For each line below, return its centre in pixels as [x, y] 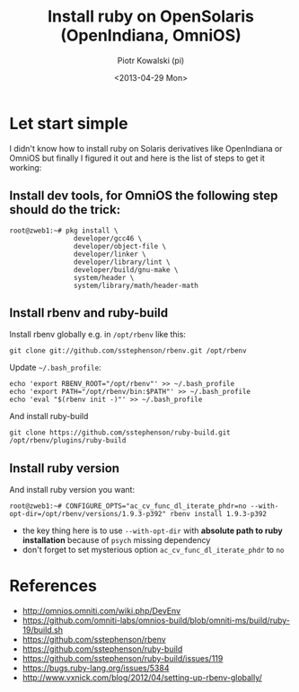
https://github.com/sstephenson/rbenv [94, 640]
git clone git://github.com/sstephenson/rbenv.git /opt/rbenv [128, 351]
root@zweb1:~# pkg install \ [64, 231]
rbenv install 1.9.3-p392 [219, 514]
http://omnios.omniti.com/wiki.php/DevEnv [101, 611]
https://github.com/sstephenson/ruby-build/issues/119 [123, 659]
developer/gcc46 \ [108, 238]
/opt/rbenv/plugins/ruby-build [68, 441]
